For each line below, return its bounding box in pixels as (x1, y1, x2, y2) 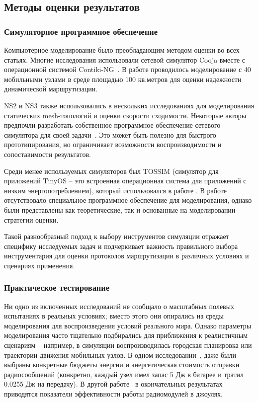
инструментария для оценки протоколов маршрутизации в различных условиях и (4, 250, 249, 261)
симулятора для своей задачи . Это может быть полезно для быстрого (4, 129, 216, 140)
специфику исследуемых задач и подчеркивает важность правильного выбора (4, 241, 238, 251)
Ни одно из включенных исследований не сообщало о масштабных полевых (4, 301, 235, 311)
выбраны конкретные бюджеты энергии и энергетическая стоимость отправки (4, 359, 240, 370)
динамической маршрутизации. (4, 83, 98, 94)
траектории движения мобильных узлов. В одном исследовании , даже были (4, 349, 236, 360)
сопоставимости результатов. (4, 149, 91, 159)
